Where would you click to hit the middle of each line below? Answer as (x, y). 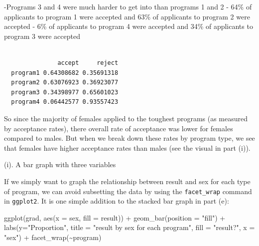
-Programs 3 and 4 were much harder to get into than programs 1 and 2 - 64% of (128, 6)
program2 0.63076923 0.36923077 (65, 83)
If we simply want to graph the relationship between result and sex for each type (127, 181)
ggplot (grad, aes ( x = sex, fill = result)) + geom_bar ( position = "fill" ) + (115, 217)
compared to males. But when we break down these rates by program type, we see (129, 138)
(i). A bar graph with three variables (60, 164)
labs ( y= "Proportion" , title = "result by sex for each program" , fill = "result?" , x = (129, 227)
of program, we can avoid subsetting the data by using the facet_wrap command (128, 191)
